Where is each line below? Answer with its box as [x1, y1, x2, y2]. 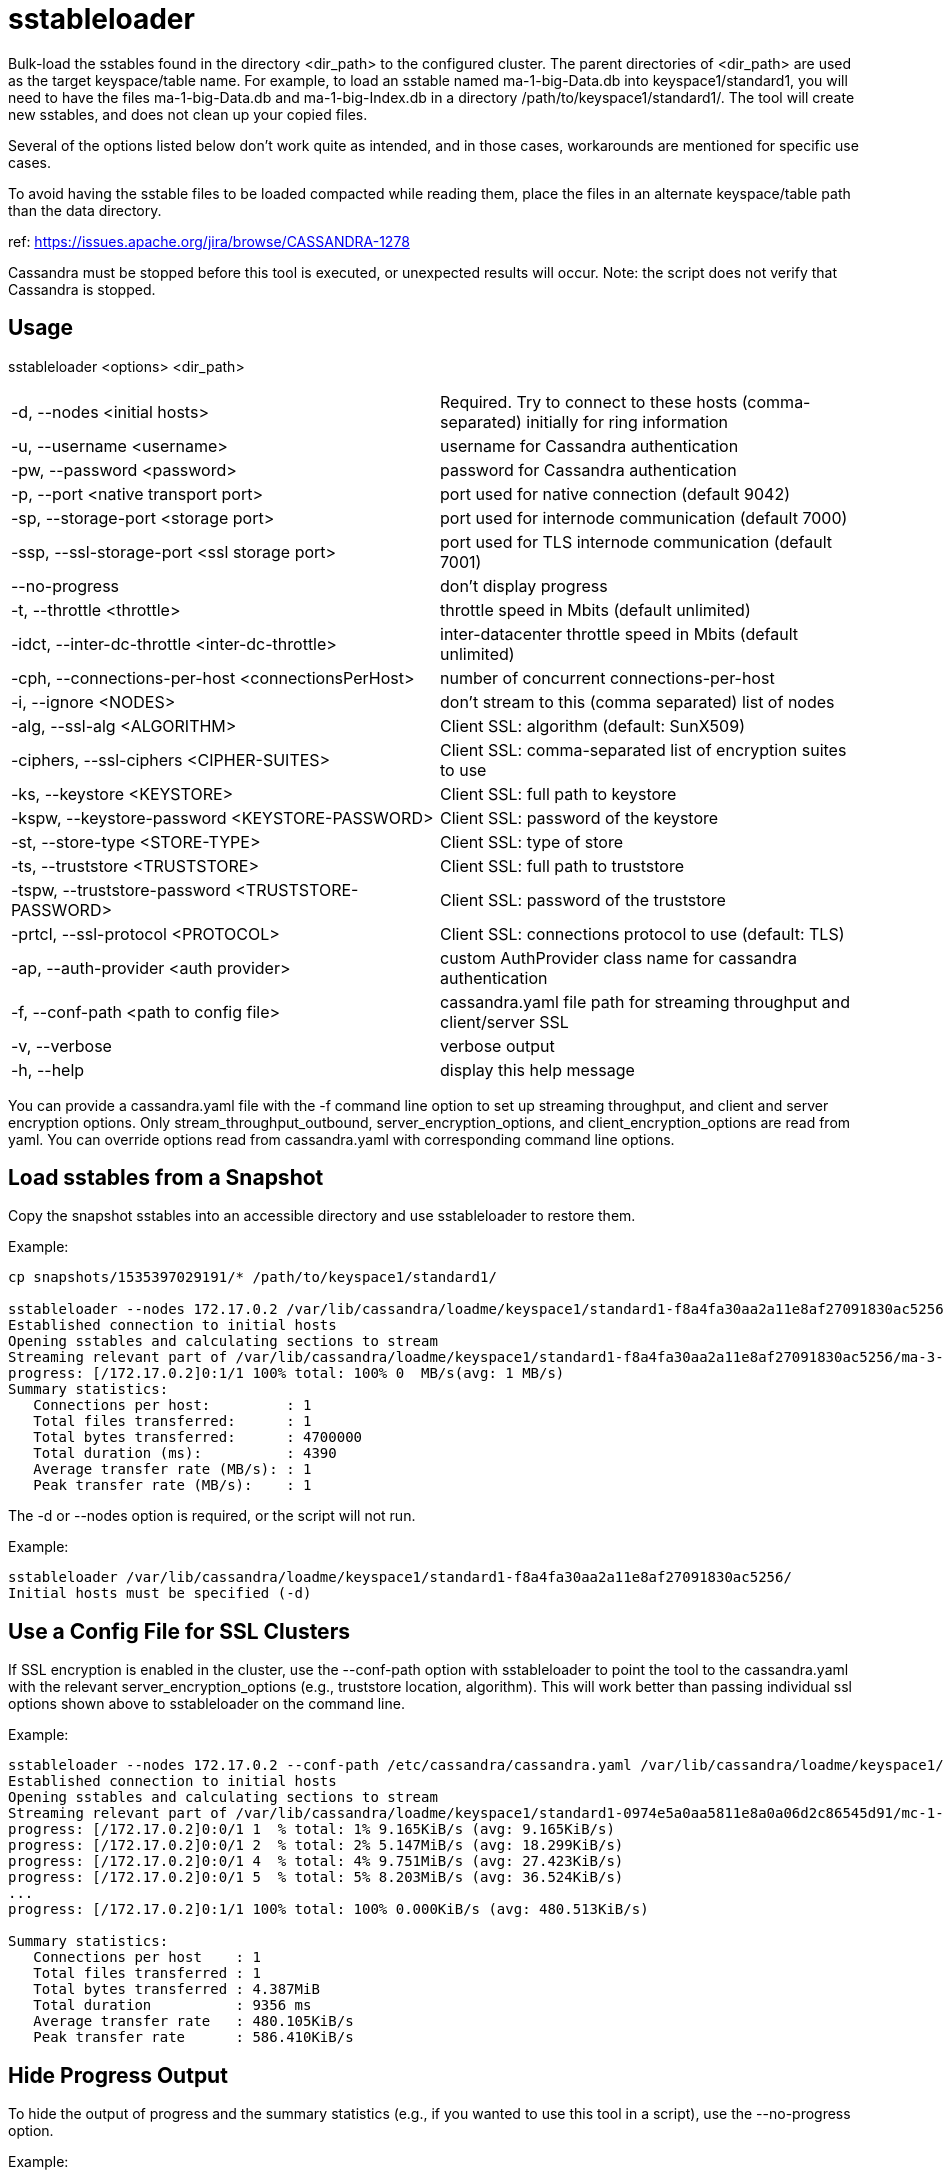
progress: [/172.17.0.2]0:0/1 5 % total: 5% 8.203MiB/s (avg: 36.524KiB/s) [8, 1869, 624, 1886]
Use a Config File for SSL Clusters [8, 1618, 350, 1644]
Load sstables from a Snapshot [8, 1165, 324, 1191]
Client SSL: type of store [440, 831, 624, 852]
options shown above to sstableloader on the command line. [8, 1695, 405, 1713]
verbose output [440, 1035, 555, 1056]
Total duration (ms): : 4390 [33, 1445, 337, 1462]
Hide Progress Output [8, 2062, 228, 2088]
